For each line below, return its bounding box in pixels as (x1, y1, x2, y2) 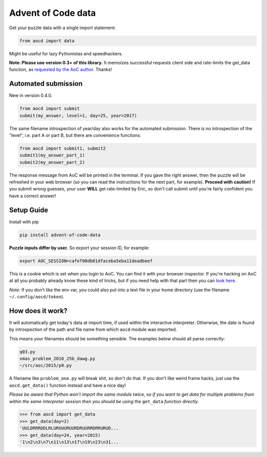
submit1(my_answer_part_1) (19, 152, 85, 158)
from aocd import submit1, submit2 (19, 145, 106, 151)
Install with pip (9, 219, 39, 225)
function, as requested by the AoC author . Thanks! (9, 67, 112, 73)
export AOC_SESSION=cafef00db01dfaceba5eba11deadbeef (19, 258, 153, 264)
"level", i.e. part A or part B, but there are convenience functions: (9, 132, 141, 138)
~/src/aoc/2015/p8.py (19, 363, 72, 368)
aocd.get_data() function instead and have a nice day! (9, 382, 126, 388)
